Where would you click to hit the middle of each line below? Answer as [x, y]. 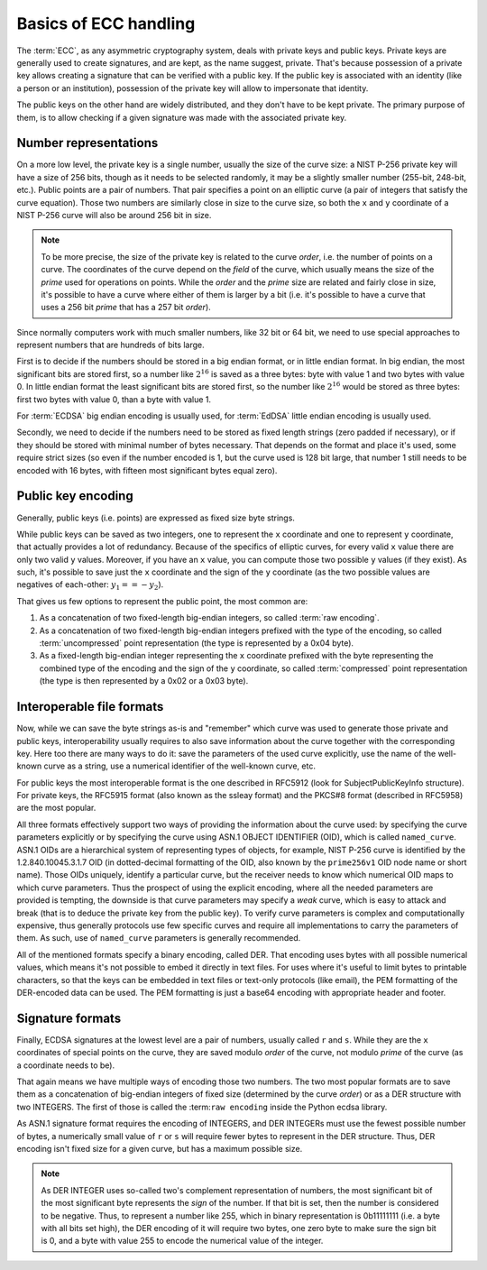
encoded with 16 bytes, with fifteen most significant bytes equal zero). [147, 470]
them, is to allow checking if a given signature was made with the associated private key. [182, 117]
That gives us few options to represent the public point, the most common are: [162, 601]
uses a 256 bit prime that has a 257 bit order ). [126, 308]
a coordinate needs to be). [66, 1065]
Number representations [87, 143]
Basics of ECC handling [106, 23]
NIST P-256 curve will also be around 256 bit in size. [114, 215]
